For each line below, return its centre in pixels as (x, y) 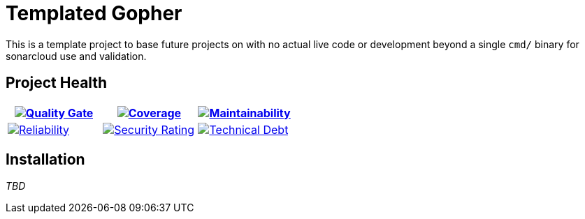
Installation (45, 160)
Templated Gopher (94, 13)
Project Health (57, 83)
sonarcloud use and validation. (76, 56)
